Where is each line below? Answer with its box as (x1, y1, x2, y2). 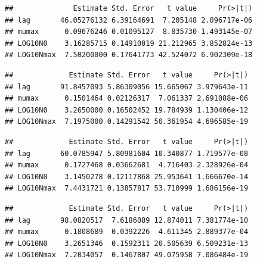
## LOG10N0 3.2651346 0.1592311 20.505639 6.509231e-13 (5, 239, 249, 248)
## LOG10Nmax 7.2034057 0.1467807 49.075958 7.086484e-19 (5, 251, 249, 260)
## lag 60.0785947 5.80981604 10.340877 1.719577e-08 (5, 149, 249, 158)
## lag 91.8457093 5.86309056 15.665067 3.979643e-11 (5, 82, 249, 91)
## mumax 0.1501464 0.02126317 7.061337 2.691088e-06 (5, 94, 249, 103)
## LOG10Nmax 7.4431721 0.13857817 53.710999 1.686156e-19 (5, 184, 249, 193)
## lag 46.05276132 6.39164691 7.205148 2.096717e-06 (5, 15, 253, 24)
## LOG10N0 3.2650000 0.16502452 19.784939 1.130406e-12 (5, 105, 249, 114)
